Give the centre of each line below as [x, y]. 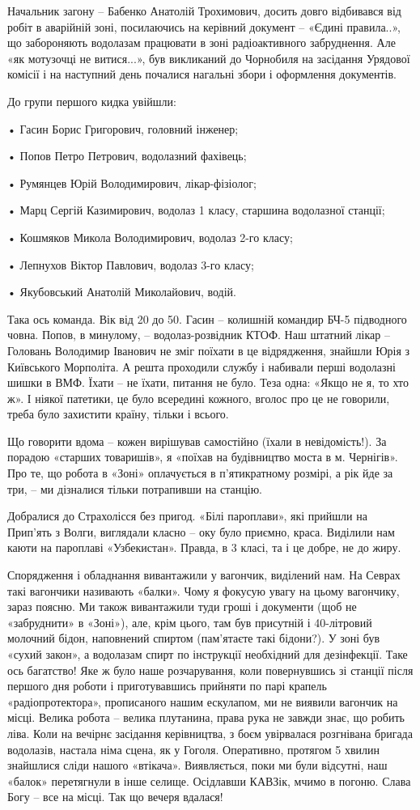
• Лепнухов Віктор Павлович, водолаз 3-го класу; [131, 264]
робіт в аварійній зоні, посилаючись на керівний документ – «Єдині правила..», [204, 26]
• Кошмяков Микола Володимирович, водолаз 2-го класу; [150, 237]
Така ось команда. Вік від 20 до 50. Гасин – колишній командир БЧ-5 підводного [207, 318]
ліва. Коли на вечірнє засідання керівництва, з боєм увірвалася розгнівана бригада [210, 733]
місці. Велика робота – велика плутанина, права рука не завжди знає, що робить [206, 717]
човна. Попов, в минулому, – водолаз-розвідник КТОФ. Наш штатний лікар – [199, 335]
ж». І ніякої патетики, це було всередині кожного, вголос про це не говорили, [199, 398]
